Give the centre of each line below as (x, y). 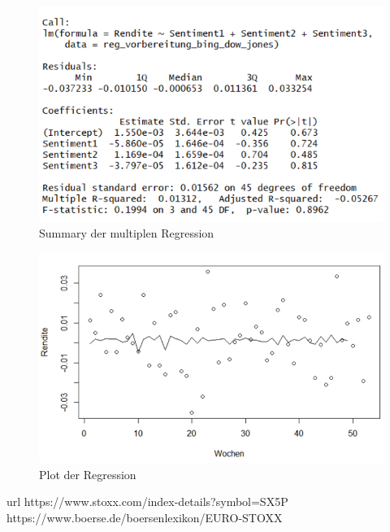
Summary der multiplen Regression (127, 233)
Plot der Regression (88, 474)
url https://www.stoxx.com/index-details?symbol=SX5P (147, 501)
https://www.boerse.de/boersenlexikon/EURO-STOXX (145, 517)
